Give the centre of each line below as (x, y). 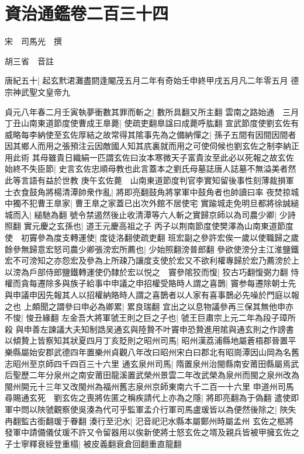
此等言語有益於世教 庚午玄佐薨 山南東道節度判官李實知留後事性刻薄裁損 (145, 180)
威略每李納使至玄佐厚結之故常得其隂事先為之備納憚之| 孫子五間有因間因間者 (151, 134)
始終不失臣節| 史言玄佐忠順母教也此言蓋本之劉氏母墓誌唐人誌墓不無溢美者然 (151, 169)
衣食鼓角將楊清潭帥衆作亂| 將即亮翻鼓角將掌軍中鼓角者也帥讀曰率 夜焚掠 (152, 191)
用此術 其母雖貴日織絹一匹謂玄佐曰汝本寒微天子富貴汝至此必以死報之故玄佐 (149, 157)
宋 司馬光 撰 (33, 41)
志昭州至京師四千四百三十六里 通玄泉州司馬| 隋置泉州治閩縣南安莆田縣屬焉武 (152, 363)
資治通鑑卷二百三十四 (87, 13)
